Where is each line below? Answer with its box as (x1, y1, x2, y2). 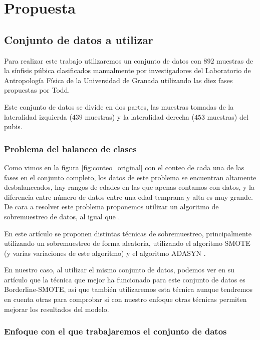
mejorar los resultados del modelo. (4, 303, 109, 314)
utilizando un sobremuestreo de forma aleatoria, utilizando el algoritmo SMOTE (4, 238, 250, 248)
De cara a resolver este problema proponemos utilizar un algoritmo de (4, 201, 219, 212)
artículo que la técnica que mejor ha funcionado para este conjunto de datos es (4, 274, 245, 284)
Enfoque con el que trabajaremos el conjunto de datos (4, 325, 227, 337)
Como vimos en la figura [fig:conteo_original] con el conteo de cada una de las (4, 162, 244, 172)
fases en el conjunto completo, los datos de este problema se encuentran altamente (4, 172, 256, 182)
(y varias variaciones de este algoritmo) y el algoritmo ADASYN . (4, 247, 206, 258)
